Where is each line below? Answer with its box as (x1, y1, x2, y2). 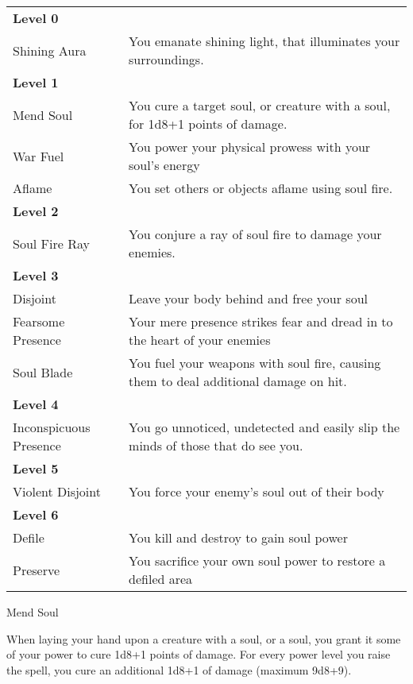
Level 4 (13, 395, 59, 413)
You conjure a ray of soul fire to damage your (129, 225, 382, 243)
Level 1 (13, 73, 59, 91)
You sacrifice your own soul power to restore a (129, 551, 386, 570)
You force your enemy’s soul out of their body (129, 482, 384, 500)
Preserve (13, 560, 60, 579)
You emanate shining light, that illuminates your (129, 32, 400, 50)
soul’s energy (129, 156, 200, 174)
